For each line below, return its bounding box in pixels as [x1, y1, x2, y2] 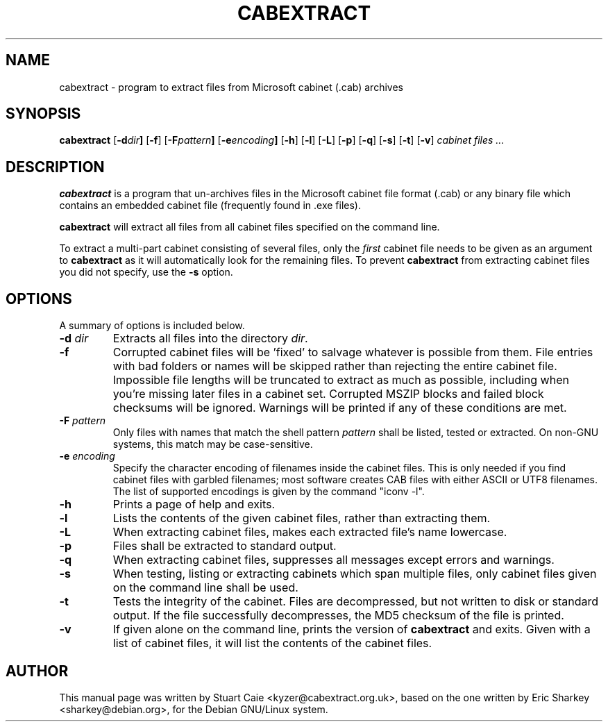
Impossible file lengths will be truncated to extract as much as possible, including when [112, 373, 569, 387]
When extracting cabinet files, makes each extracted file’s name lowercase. [112, 525, 507, 540]
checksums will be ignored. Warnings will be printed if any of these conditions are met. [112, 401, 567, 415]
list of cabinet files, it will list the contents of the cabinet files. [112, 636, 432, 651]
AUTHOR [6, 662, 69, 680]
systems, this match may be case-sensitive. [112, 438, 313, 451]
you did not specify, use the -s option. [59, 266, 233, 278]
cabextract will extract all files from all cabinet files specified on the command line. [59, 221, 440, 233]
